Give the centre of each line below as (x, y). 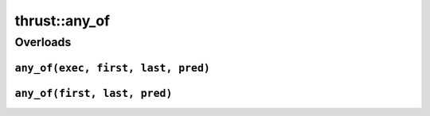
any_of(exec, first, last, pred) (112, 68)
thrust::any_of (63, 21)
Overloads (43, 42)
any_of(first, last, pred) (94, 93)
